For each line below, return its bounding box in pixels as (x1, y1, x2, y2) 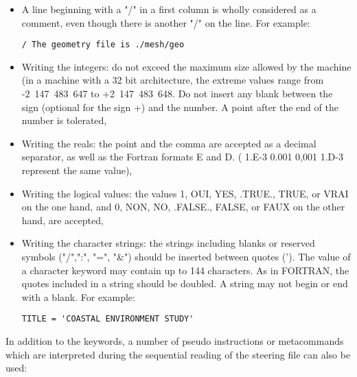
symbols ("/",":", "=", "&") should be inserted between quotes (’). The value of (21, 249, 351, 263)
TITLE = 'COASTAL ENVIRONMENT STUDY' (21, 314, 194, 324)
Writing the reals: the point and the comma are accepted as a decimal (21, 136, 316, 150)
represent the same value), (21, 163, 133, 177)
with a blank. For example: (21, 289, 135, 304)
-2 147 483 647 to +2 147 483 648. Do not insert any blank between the (21, 86, 333, 101)
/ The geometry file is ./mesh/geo (21, 40, 185, 50)
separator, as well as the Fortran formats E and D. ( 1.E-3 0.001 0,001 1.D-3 (21, 149, 343, 164)
